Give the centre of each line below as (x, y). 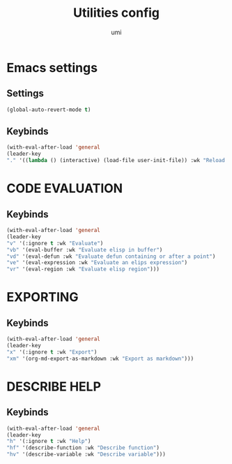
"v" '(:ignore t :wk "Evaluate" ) (55, 243)
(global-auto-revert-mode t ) (49, 110)
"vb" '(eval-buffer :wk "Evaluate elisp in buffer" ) (85, 249)
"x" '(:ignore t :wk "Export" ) (52, 352)
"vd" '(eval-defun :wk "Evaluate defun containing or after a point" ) (111, 256)
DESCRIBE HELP (54, 386)
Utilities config (116, 13)
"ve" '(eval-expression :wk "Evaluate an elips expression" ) (97, 263)
